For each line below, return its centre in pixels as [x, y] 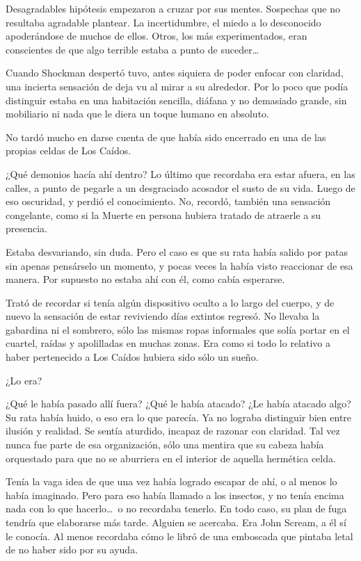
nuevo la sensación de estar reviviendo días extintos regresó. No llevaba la [163, 316]
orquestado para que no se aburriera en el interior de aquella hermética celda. [171, 458]
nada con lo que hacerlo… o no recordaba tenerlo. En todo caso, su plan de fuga [176, 509]
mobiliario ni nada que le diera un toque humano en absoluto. [137, 114]
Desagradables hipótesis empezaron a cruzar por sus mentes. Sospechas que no [173, 8]
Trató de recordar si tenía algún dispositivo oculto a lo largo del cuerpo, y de [170, 302]
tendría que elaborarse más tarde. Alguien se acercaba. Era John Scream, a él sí [176, 522]
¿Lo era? [24, 380]
